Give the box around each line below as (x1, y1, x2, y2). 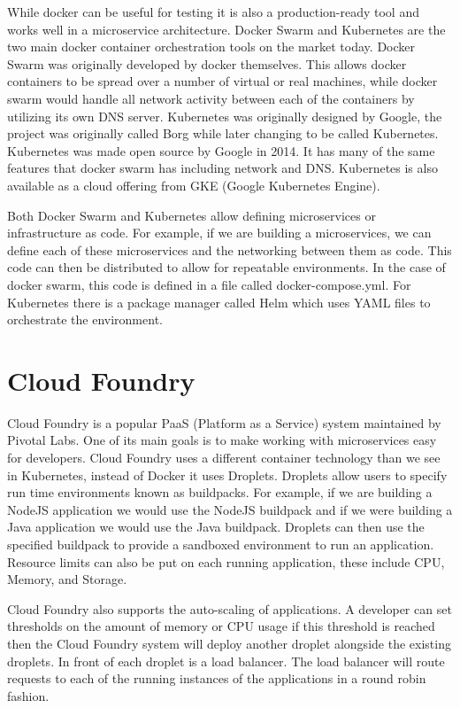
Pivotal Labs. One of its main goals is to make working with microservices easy (7, 431, 437, 449)
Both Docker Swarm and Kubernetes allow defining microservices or (7, 206, 376, 224)
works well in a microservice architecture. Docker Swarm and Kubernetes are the (7, 19, 446, 38)
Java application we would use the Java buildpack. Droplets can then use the (7, 517, 425, 536)
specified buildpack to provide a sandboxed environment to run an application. (7, 534, 434, 553)
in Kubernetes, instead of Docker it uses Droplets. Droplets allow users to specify (7, 465, 448, 484)
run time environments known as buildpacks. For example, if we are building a (7, 483, 433, 502)
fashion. (7, 686, 50, 704)
